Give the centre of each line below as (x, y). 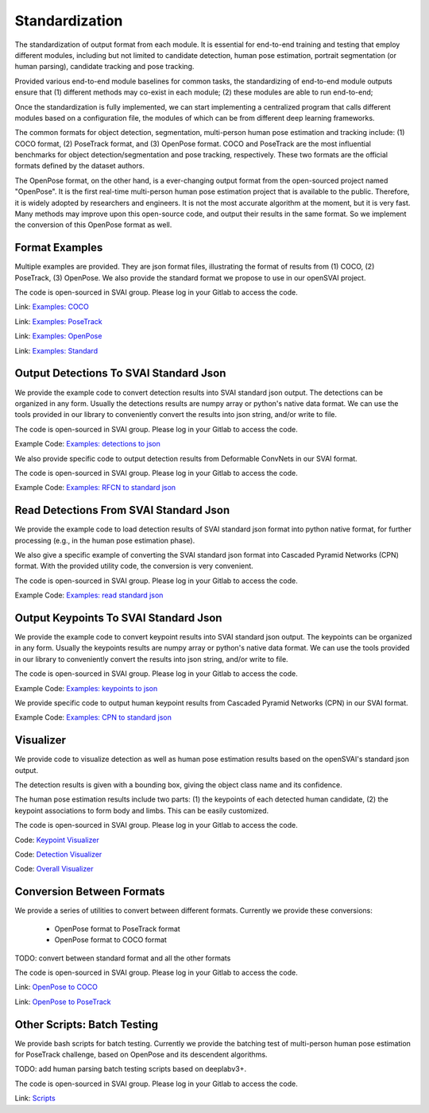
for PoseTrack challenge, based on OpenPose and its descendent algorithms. (141, 1054)
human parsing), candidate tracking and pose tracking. (104, 67)
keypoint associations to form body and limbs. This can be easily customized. (142, 810)
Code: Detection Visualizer (58, 855)
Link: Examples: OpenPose (58, 336)
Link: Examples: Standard (56, 350)
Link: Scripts (35, 1098)
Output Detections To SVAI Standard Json (120, 373)
